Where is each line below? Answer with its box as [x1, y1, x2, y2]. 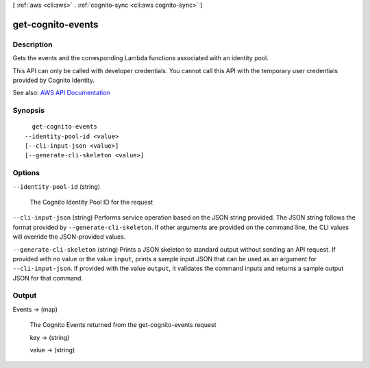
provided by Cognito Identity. [12, 76, 95, 84]
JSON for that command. [12, 274, 84, 282]
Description [12, 40, 53, 49]
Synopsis [12, 106, 45, 116]
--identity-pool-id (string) [12, 182, 101, 191]
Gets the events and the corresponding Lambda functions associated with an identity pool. [12, 54, 269, 62]
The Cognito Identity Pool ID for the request [29, 198, 153, 206]
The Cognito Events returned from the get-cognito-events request [29, 321, 217, 329]
